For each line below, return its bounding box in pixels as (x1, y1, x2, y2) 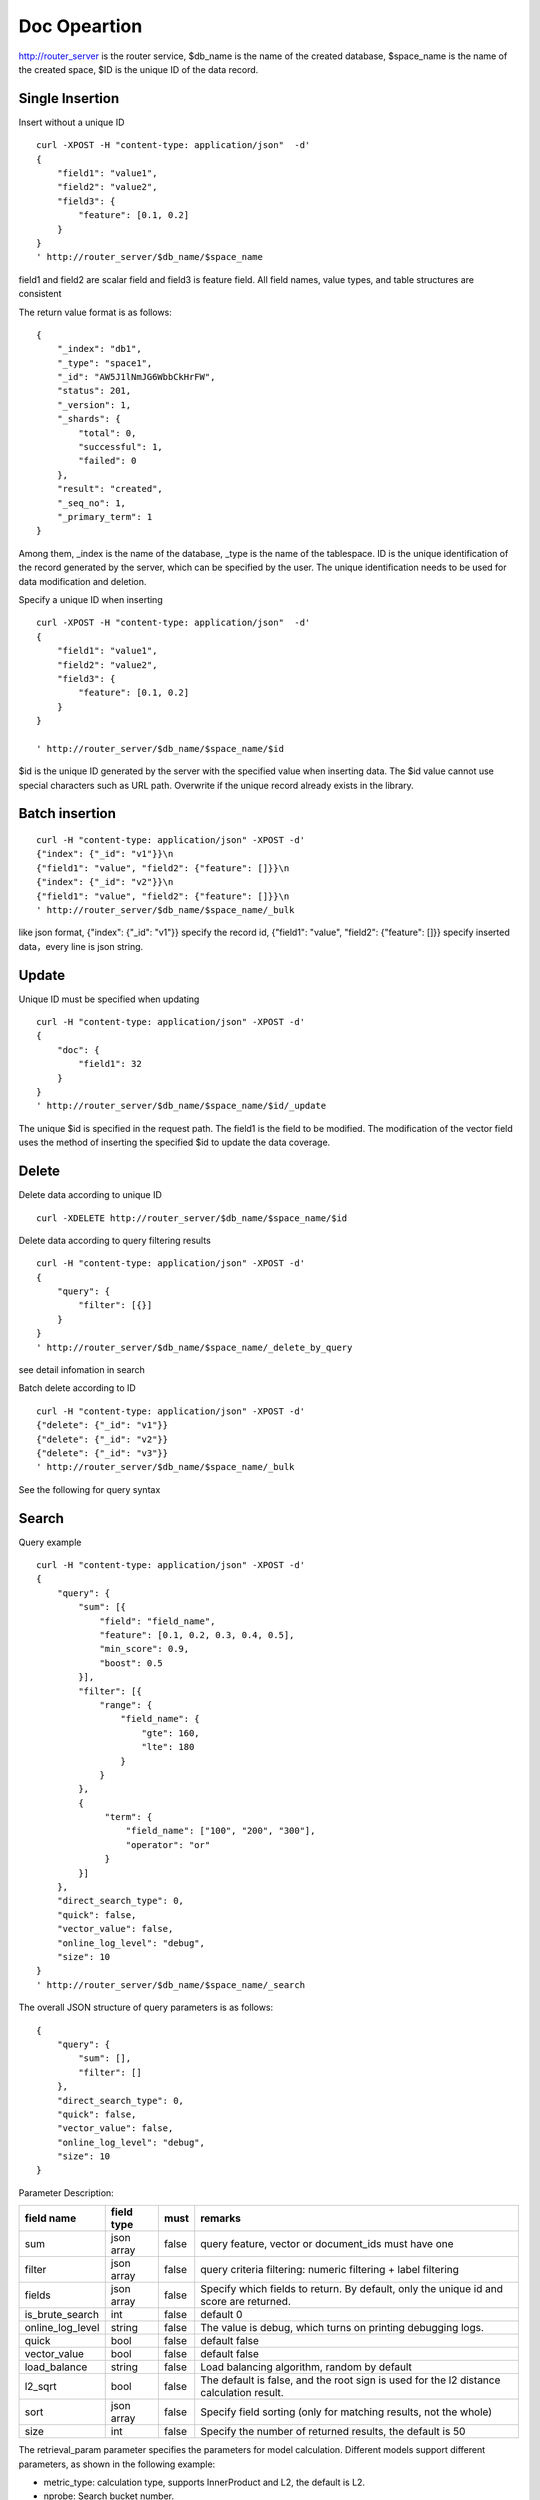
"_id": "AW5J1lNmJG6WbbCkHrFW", (56, 371, 216, 383)
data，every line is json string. (18, 940, 144, 952)
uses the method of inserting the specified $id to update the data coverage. (18, 1136, 331, 1149)
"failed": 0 (78, 455, 137, 467)
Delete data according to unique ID (18, 1189, 162, 1201)
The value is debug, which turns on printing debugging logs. (200, 2321, 485, 2335)
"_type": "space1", (56, 357, 153, 369)
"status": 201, (56, 385, 132, 397)
